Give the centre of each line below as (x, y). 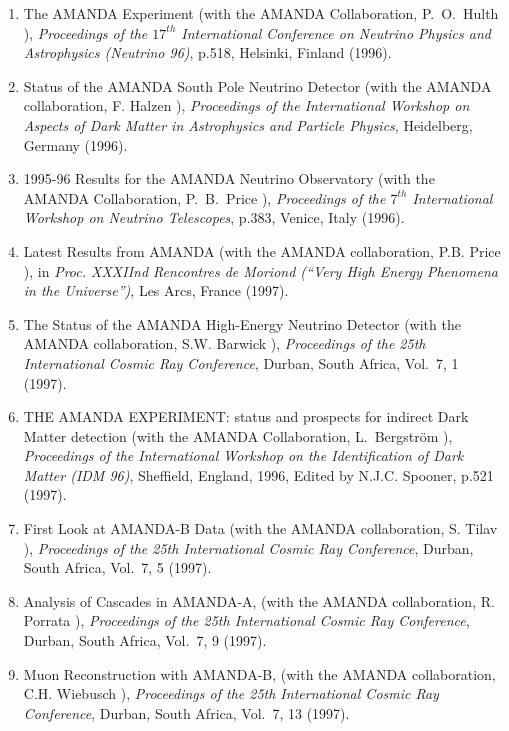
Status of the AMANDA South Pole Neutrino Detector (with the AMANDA (257, 85)
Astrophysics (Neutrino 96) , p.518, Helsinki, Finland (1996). (207, 52)
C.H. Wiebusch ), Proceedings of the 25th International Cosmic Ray (231, 693)
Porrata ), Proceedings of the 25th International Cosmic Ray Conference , (246, 620)
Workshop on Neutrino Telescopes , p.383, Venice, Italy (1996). (214, 217)
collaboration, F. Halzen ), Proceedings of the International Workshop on (246, 105)
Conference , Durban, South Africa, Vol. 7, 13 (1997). (186, 712)
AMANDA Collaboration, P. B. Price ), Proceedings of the (204, 197)
